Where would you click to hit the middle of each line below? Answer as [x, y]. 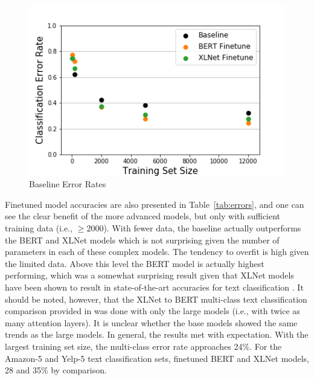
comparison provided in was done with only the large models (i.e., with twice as [152, 311]
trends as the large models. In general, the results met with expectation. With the [157, 334]
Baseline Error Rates [68, 184]
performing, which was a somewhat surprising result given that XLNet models [149, 275]
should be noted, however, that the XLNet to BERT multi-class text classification [156, 299]
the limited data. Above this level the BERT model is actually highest [135, 263]
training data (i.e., [39, 228]
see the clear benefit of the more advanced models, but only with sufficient [143, 216]
